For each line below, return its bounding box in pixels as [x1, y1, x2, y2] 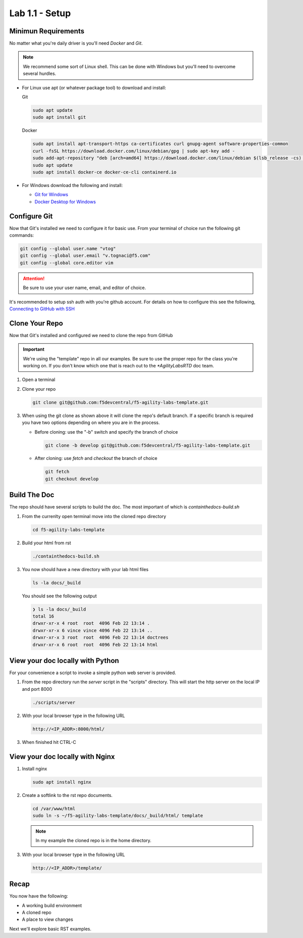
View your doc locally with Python [9, 656, 119, 665]
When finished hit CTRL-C [22, 739, 76, 745]
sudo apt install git [32, 114, 86, 120]
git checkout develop [45, 476, 99, 482]
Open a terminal [22, 377, 56, 383]
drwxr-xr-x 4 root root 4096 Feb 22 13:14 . [32, 621, 150, 626]
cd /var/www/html [32, 806, 76, 811]
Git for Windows [34, 192, 68, 198]
